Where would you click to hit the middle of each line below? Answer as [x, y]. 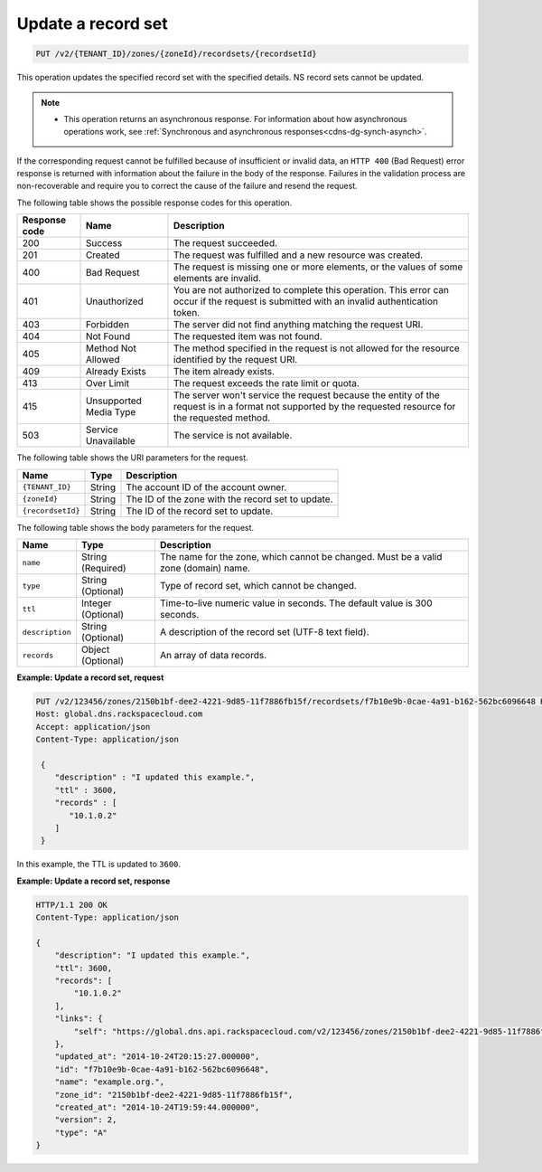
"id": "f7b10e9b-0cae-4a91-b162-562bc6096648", [162, 1069]
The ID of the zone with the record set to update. [229, 499]
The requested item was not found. [248, 336]
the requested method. [222, 418]
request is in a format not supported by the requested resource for [314, 407]
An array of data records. [213, 656]
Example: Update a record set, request [90, 677]
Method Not [111, 348]
